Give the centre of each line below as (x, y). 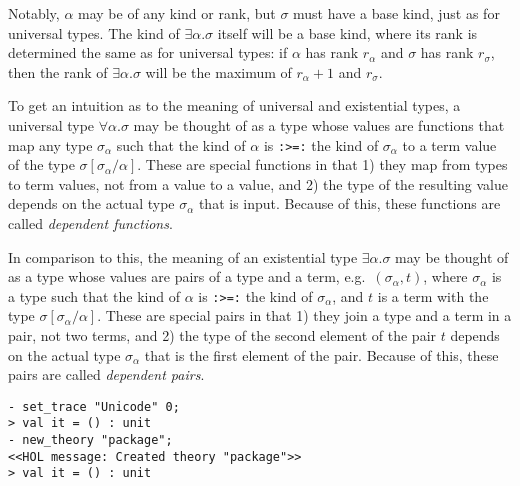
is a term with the (433, 295)
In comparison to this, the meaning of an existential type (183, 256)
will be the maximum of (218, 71)
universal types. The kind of (94, 32)
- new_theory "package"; (90, 440)
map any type (50, 144)
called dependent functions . (90, 223)
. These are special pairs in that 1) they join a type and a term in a (304, 315)
